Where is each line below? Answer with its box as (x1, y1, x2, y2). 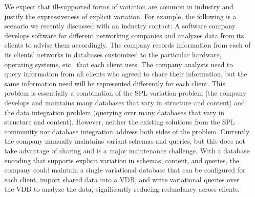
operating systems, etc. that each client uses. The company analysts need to (4, 59, 233, 69)
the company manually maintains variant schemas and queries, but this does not (4, 136, 245, 146)
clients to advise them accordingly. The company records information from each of (4, 40, 251, 50)
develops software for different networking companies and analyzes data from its (4, 30, 244, 40)
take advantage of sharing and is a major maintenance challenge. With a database (4, 145, 250, 155)
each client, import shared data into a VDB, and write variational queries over (4, 174, 239, 184)
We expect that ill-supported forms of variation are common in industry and (4, 1, 234, 11)
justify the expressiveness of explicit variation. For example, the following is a (4, 11, 236, 21)
